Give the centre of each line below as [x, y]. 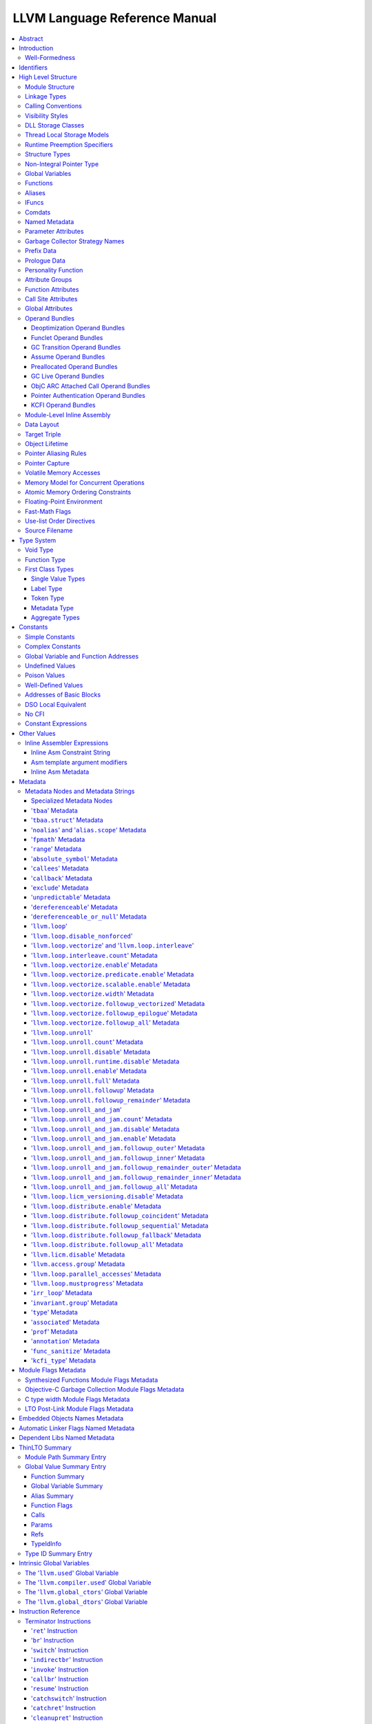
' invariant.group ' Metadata [75, 1303]
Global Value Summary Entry [66, 1467]
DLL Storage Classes [55, 126]
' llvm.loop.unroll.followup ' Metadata [93, 1090]
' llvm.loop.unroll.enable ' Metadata [89, 1071]
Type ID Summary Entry [59, 1553]
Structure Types [48, 154]
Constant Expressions [56, 723]
